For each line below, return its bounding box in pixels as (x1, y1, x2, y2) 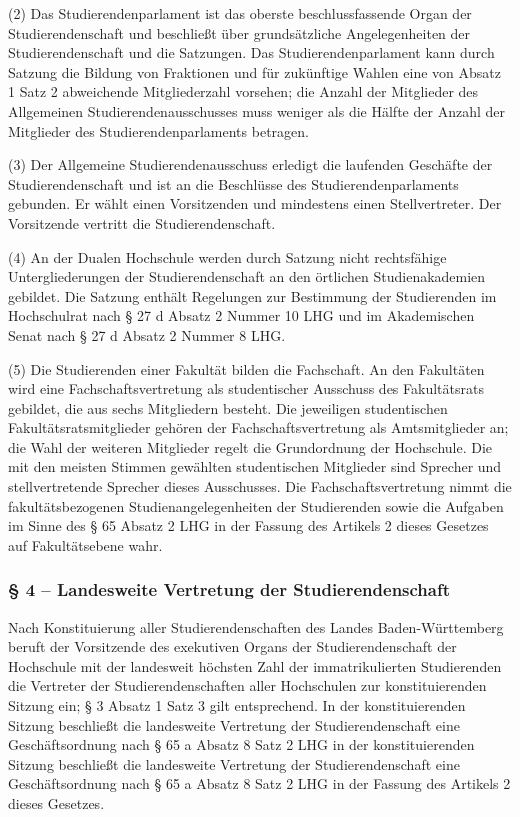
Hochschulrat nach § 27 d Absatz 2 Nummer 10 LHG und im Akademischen (8, 305, 475, 326)
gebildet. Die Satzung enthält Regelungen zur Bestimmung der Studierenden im (8, 285, 497, 306)
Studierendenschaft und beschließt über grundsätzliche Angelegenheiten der (8, 22, 471, 43)
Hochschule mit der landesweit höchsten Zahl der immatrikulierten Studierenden (8, 655, 502, 676)
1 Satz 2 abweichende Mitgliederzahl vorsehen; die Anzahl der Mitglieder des (8, 81, 479, 102)
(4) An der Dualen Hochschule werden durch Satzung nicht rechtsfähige (8, 246, 447, 267)
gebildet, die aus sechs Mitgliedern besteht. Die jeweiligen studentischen (8, 397, 448, 418)
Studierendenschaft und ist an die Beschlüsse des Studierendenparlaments (8, 173, 459, 194)
